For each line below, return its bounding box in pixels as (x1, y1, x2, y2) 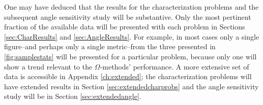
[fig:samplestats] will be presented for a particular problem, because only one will (4, 51, 257, 61)
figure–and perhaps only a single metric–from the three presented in (4, 41, 216, 52)
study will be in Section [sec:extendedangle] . (4, 91, 141, 101)
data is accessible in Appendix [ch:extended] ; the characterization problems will (4, 71, 252, 82)
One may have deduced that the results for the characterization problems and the (4, 2, 259, 12)
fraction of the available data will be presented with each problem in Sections (4, 21, 245, 32)
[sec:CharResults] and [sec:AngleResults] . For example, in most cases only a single (4, 31, 259, 42)
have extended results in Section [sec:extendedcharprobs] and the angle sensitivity (4, 81, 259, 91)
